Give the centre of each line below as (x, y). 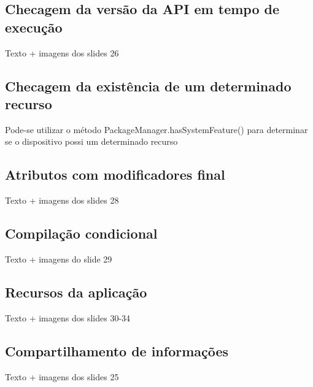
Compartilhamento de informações (117, 351)
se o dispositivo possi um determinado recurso (91, 141)
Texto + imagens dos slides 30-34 (68, 317)
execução (34, 27)
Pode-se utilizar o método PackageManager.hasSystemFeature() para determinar (156, 129)
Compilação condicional (81, 233)
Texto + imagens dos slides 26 (62, 52)
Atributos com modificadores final (115, 174)
